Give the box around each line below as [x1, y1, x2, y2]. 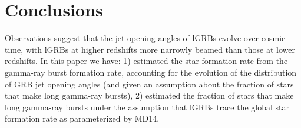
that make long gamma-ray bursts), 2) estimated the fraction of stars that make [5, 89, 294, 102]
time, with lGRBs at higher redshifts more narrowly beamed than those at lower [5, 43, 295, 55]
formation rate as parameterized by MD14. [5, 112, 160, 124]
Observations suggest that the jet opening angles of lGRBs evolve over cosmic [5, 32, 286, 44]
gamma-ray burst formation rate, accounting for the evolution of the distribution [5, 66, 297, 78]
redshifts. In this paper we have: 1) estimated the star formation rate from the [5, 55, 288, 67]
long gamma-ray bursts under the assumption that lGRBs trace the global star [5, 100, 289, 113]
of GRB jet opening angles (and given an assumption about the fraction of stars [5, 78, 294, 90]
